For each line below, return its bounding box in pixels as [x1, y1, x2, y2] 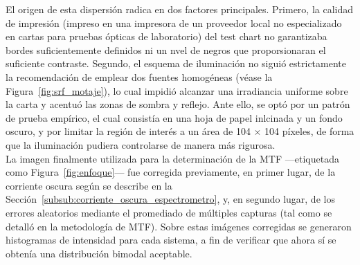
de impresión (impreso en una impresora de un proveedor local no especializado [6, 15, 342, 30]
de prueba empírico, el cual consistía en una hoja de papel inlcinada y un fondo [6, 110, 343, 125]
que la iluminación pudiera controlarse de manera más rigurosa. [6, 137, 276, 152]
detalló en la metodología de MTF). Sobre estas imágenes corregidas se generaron [6, 219, 352, 233]
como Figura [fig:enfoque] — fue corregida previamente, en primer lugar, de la [6, 165, 336, 179]
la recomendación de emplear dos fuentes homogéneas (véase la [6, 69, 273, 84]
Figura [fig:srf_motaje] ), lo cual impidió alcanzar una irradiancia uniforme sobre [6, 83, 348, 98]
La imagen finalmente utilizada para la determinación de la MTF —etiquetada [6, 151, 339, 165]
